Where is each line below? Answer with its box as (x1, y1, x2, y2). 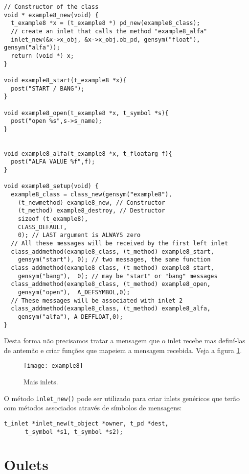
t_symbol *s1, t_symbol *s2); (24, 428, 123, 435)
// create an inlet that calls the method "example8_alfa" (11, 27, 207, 35)
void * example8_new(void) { (4, 11, 99, 19)
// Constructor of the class (4, 3, 99, 10)
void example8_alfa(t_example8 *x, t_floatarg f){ (4, 150, 172, 157)
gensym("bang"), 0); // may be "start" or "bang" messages (18, 272, 218, 280)
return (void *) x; (11, 52, 74, 59)
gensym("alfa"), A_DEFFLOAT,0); (18, 313, 123, 320)
